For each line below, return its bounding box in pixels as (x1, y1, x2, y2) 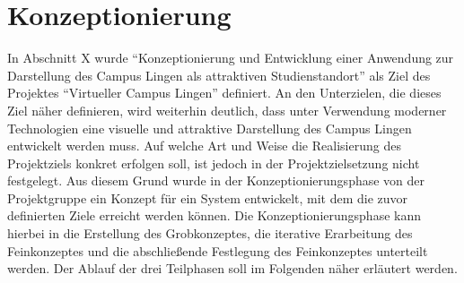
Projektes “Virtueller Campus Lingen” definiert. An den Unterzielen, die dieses (7, 83, 442, 102)
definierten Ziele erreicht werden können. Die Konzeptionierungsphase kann (7, 206, 422, 225)
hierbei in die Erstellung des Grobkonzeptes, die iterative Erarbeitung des (7, 224, 413, 243)
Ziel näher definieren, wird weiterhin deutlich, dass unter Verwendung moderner (7, 100, 447, 119)
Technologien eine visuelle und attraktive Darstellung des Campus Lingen (7, 118, 412, 137)
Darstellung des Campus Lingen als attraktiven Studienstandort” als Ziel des (7, 65, 431, 84)
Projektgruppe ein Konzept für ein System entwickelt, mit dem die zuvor (7, 188, 408, 207)
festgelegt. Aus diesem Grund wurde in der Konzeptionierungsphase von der (7, 171, 425, 190)
